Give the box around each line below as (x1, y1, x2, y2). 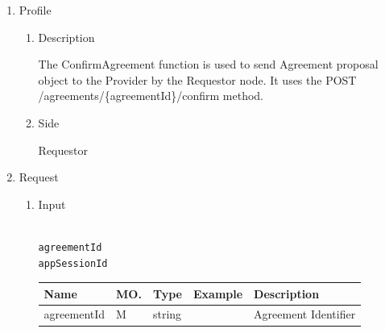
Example (192, 285, 243, 302)
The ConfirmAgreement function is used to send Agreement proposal (38, 56, 379, 73)
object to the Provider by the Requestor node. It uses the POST (38, 71, 357, 88)
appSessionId (38, 257, 108, 269)
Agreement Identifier (254, 306, 356, 323)
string (152, 306, 182, 323)
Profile (19, 2, 52, 18)
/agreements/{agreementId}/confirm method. (38, 87, 263, 104)
